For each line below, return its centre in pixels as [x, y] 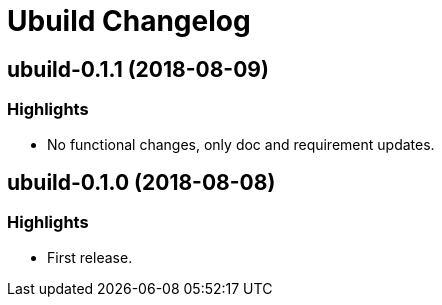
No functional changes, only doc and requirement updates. [241, 144]
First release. [90, 257]
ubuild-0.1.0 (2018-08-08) [141, 182]
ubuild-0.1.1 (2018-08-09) [138, 69]
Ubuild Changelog [129, 21]
